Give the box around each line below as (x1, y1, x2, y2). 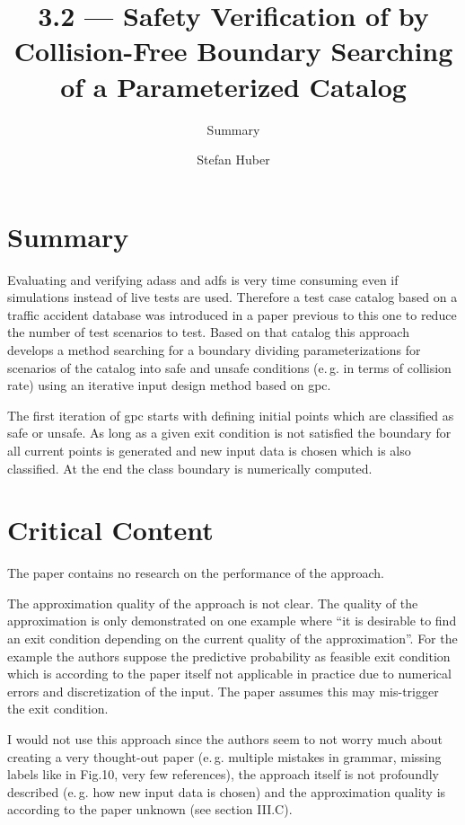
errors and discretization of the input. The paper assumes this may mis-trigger (7, 681, 439, 700)
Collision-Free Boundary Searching (13, 32, 453, 69)
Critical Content (7, 511, 214, 548)
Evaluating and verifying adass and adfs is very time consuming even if (7, 270, 399, 288)
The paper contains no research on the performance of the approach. (7, 563, 384, 582)
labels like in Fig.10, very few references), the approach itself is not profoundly (7, 765, 439, 784)
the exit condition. (7, 699, 109, 718)
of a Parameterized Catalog (60, 67, 407, 104)
